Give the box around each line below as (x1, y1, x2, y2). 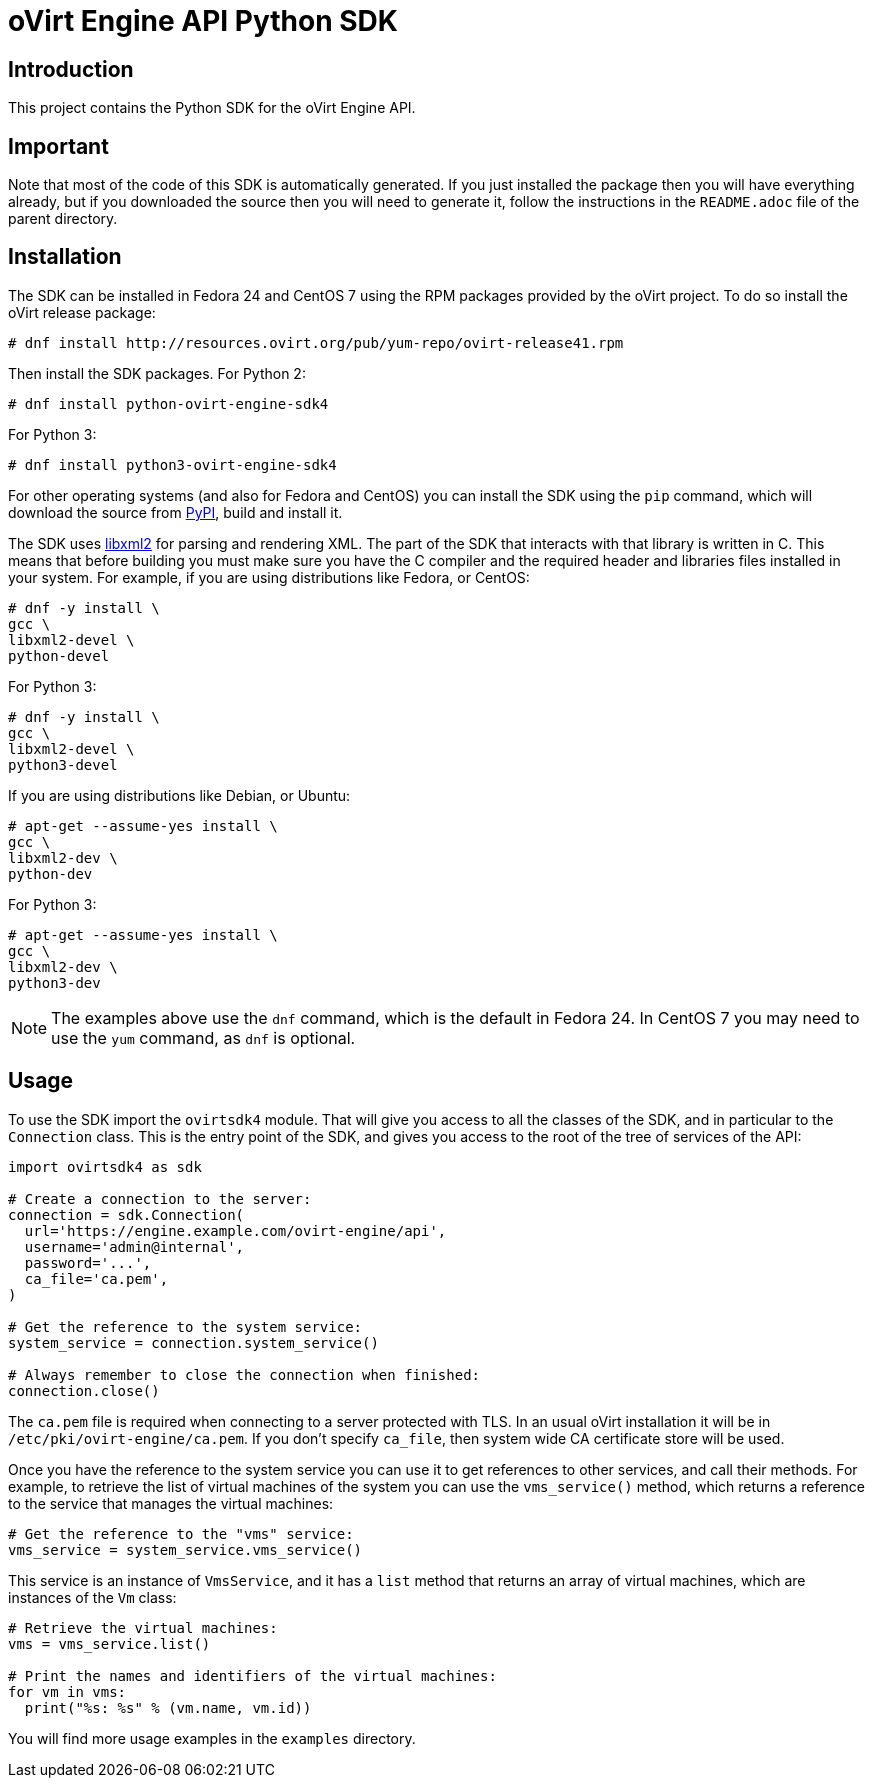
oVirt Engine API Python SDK (8, 4, 398, 38)
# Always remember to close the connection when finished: (8, 1366, 481, 1383)
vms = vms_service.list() (8, 1635, 211, 1652)
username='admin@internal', (24, 1238, 245, 1255)
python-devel (8, 647, 110, 664)
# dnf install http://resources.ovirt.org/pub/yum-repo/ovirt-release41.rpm (8, 334, 624, 351)
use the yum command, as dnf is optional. (51, 1027, 356, 1048)
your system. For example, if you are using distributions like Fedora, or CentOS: (8, 568, 530, 586)
